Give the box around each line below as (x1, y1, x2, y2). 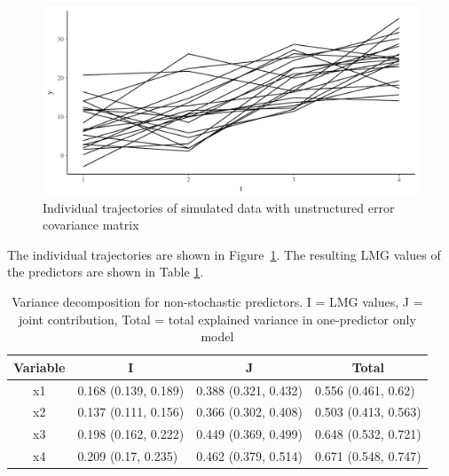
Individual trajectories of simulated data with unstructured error (43, 198, 395, 216)
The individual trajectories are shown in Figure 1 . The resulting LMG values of (7, 245, 441, 263)
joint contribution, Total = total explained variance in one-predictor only (18, 309, 416, 328)
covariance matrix (43, 215, 139, 234)
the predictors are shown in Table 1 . (7, 262, 204, 281)
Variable (13, 357, 66, 376)
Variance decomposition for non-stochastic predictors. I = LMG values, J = (12, 292, 423, 310)
